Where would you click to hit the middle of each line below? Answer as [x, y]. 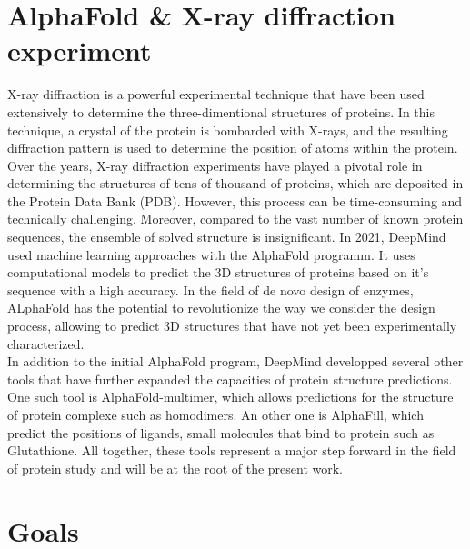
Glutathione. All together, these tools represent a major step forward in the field [232, 450]
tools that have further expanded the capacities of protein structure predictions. [230, 379]
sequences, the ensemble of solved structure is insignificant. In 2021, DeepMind [227, 237]
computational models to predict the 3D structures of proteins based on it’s [218, 272]
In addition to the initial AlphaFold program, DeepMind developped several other [235, 361]
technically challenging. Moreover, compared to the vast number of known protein [235, 219]
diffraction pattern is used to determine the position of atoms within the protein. [233, 148]
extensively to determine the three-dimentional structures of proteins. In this [221, 111]
